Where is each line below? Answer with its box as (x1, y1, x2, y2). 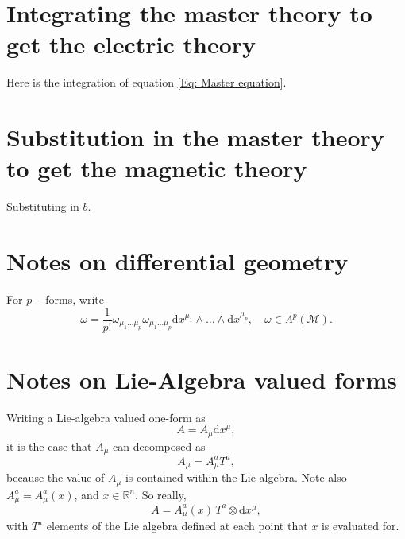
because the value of (6, 469, 105, 486)
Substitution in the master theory (6, 121, 384, 153)
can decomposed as (113, 437, 206, 454)
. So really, (135, 486, 187, 502)
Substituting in (6, 198, 79, 215)
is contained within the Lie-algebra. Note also (125, 469, 347, 486)
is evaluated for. (321, 518, 399, 534)
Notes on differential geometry (6, 245, 349, 277)
